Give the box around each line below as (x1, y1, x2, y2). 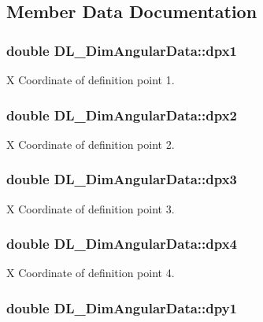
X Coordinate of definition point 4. (6, 265, 175, 281)
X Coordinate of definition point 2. (6, 135, 175, 152)
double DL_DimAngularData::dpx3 (6, 169, 237, 189)
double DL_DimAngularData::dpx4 (6, 234, 237, 254)
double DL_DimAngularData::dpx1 (6, 40, 237, 60)
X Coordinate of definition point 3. (6, 200, 175, 217)
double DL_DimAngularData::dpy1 (6, 298, 237, 317)
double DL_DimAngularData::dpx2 (6, 105, 237, 124)
